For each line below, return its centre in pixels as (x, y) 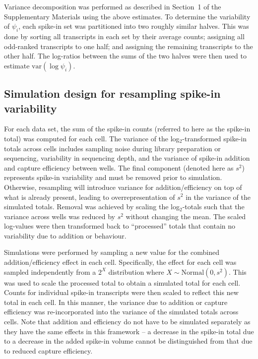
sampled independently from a (50, 271)
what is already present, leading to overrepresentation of (90, 197)
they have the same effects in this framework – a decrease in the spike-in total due (129, 331)
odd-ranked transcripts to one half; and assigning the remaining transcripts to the (129, 46)
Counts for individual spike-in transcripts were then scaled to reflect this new (121, 292)
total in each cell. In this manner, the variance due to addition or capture (116, 302)
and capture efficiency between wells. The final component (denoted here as (119, 167)
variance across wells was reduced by (60, 216)
